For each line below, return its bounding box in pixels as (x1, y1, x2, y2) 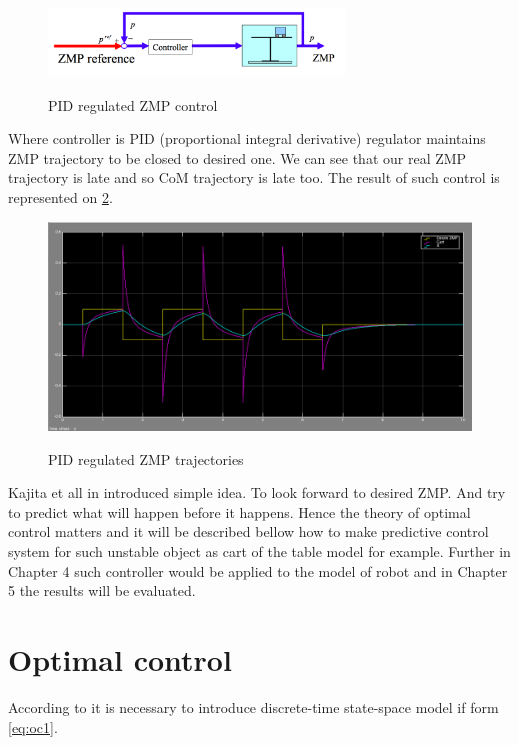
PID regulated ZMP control (48, 94, 218, 115)
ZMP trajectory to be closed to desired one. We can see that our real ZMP (8, 147, 467, 168)
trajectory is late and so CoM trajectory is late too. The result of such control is (8, 167, 500, 188)
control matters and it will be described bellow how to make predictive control (8, 521, 489, 542)
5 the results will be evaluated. (8, 580, 196, 601)
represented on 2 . (8, 186, 113, 207)
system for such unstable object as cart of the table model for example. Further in (8, 541, 511, 562)
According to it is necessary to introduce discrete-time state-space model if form (8, 696, 499, 717)
